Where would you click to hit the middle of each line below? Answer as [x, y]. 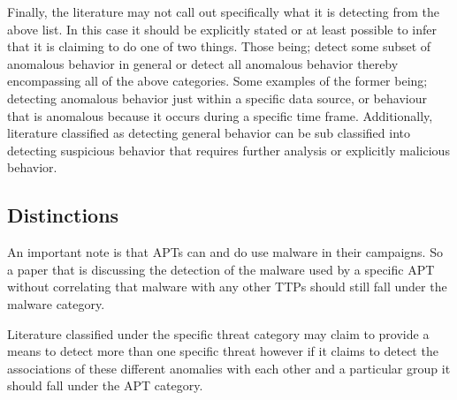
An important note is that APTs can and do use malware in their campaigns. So [225, 252]
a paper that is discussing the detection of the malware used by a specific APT [221, 269]
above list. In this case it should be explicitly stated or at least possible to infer [222, 29]
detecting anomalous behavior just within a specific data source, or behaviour [217, 98]
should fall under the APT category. [105, 385]
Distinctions [63, 215]
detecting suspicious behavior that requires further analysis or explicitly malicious [228, 150]
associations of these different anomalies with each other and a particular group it [229, 368]
